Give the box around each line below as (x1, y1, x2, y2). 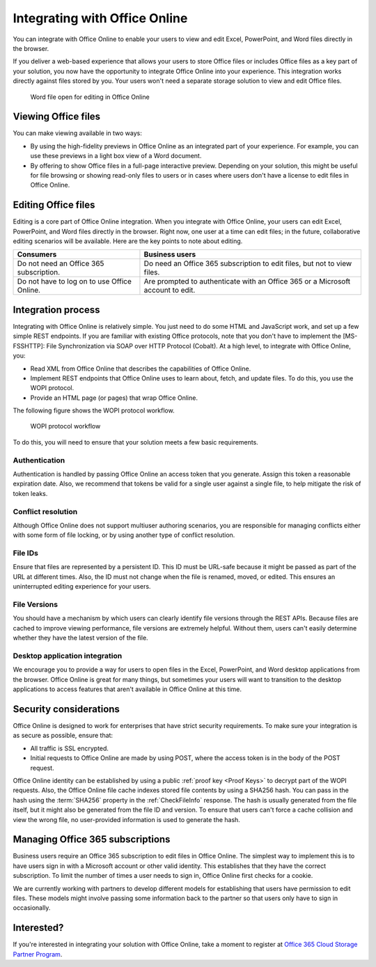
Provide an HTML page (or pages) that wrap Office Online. (30, 394, 198, 402)
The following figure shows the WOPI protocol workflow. (13, 406, 175, 415)
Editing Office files (13, 199, 95, 211)
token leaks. (13, 489, 48, 497)
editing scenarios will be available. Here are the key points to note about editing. (13, 237, 243, 245)
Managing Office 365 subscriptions (13, 833, 171, 846)
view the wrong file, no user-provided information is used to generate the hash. (13, 815, 240, 823)
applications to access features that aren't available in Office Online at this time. (13, 685, 242, 693)
